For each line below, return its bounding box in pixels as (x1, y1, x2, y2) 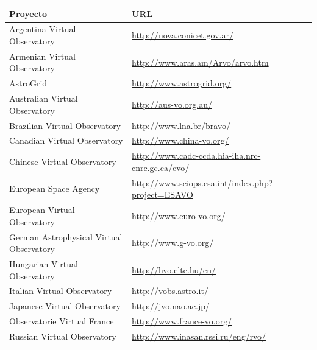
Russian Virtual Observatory (9, 329, 116, 342)
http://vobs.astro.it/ (132, 284, 208, 297)
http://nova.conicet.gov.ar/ (132, 29, 233, 41)
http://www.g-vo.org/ (132, 236, 214, 249)
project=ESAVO (132, 188, 193, 201)
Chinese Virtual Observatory (9, 155, 116, 167)
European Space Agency (9, 182, 100, 195)
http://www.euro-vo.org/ (132, 209, 226, 222)
